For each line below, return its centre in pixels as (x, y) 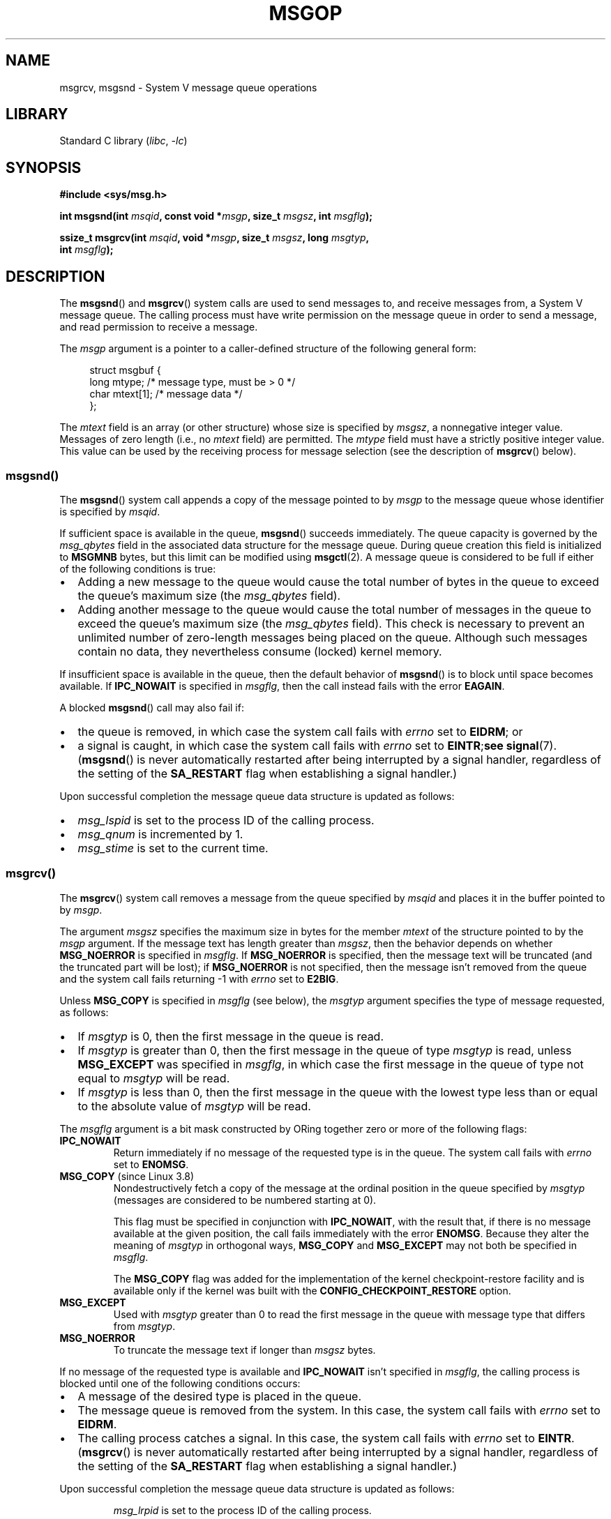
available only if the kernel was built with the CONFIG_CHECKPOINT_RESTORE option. (312, 1290)
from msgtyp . (144, 1326)
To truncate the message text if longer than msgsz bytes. (244, 1350)
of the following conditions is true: (138, 568)
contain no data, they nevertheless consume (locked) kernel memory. (260, 651)
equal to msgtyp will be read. (154, 1078)
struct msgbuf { (125, 370)
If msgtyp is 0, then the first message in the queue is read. (231, 1036)
